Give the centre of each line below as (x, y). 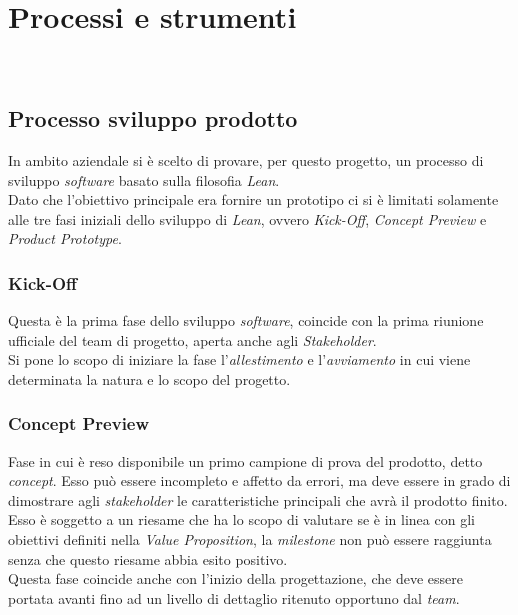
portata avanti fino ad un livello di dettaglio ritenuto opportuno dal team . (234, 597)
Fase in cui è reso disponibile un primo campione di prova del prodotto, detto (245, 460)
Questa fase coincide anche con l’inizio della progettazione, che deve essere (235, 578)
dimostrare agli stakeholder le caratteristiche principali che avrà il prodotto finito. (258, 499)
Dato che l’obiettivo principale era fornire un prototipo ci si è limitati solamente (253, 199)
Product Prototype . (65, 238)
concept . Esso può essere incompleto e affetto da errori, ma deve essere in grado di (259, 480)
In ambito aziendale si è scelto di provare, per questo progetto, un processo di (246, 159)
